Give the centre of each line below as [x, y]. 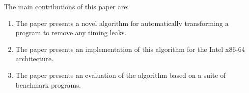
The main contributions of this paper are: [67, 6]
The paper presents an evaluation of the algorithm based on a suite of [121, 75]
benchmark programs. [48, 84]
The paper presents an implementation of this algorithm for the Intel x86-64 [130, 49]
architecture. [34, 58]
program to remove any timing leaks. [71, 33]
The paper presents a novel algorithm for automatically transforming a [122, 23]
